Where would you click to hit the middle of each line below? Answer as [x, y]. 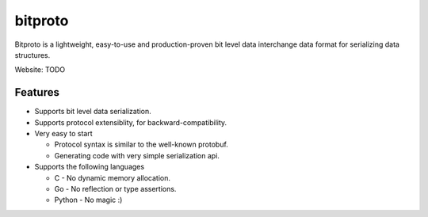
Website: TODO [40, 70]
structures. [32, 55]
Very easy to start [63, 134]
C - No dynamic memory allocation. [112, 177]
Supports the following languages [90, 167]
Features [37, 92]
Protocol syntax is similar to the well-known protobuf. [141, 145]
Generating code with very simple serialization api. [137, 155]
